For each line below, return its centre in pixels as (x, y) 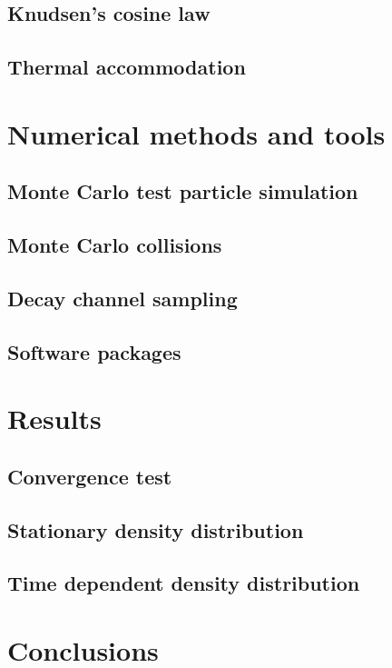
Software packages (94, 351)
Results (54, 419)
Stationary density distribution (156, 529)
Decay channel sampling (122, 298)
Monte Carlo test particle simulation (183, 191)
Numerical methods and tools (196, 133)
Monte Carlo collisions (115, 245)
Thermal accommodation (127, 67)
